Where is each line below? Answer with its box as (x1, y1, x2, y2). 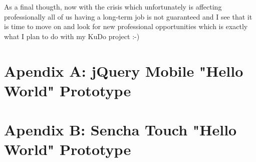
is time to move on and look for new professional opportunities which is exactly (4, 21, 248, 32)
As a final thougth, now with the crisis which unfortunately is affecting (4, 2, 222, 12)
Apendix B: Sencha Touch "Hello (4, 119, 237, 140)
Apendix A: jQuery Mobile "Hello (4, 60, 243, 81)
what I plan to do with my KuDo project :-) (4, 31, 140, 41)
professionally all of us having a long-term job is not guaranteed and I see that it (4, 11, 252, 22)
